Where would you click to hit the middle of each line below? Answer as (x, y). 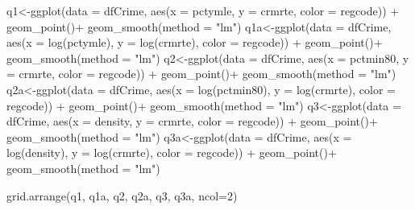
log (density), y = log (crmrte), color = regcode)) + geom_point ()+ (172, 152)
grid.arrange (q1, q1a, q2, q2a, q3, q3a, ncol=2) (122, 195)
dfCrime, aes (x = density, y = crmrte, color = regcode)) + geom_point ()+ (192, 121)
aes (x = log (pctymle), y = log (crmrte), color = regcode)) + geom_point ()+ (195, 42)
